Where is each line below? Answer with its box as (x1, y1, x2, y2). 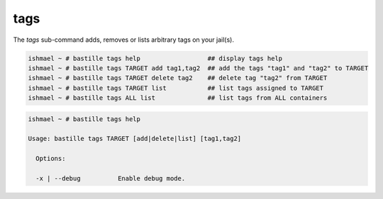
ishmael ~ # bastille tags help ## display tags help (28, 54, 283, 62)
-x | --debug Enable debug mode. (35, 174, 186, 183)
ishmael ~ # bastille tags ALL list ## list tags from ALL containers (28, 94, 328, 102)
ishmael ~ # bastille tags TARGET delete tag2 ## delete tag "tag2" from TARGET (28, 74, 328, 82)
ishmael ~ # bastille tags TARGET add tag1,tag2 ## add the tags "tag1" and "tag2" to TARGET (28, 64, 369, 72)
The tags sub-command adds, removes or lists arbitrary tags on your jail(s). (13, 35, 234, 44)
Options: (35, 154, 66, 163)
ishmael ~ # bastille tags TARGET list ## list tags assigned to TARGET (28, 84, 324, 92)
